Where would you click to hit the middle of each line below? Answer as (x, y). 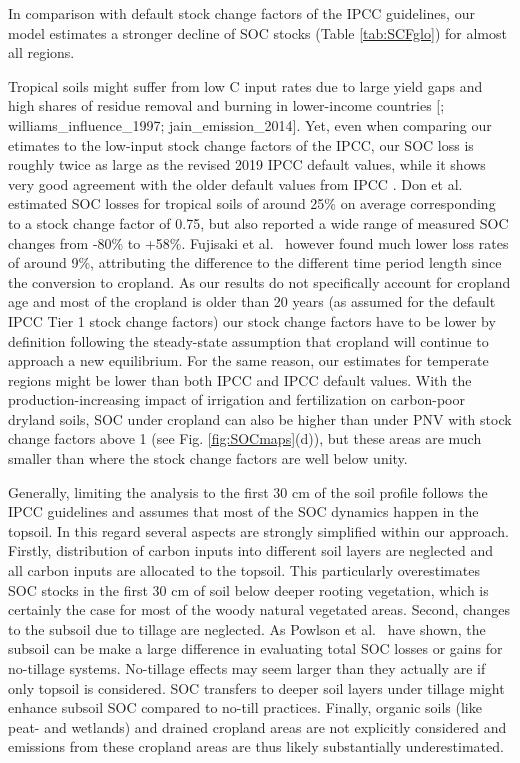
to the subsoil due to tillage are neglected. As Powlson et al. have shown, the (247, 628)
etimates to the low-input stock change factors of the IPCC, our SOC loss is (241, 144)
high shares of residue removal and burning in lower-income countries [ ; (226, 105)
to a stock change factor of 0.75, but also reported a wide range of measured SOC (258, 222)
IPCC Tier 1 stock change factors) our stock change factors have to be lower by (252, 320)
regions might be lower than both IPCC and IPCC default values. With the (240, 379)
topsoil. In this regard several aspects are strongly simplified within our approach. (258, 530)
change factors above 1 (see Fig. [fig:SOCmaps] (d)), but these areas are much (245, 438)
